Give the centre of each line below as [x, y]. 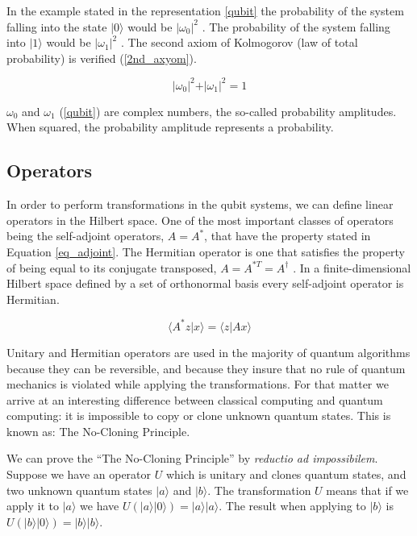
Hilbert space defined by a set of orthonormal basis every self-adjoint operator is [205, 283]
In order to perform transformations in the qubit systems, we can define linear [200, 204]
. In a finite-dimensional [352, 267]
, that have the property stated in [288, 236]
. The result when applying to [292, 506]
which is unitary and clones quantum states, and [286, 474]
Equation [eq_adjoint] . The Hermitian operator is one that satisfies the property [206, 252]
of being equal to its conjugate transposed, [112, 267]
